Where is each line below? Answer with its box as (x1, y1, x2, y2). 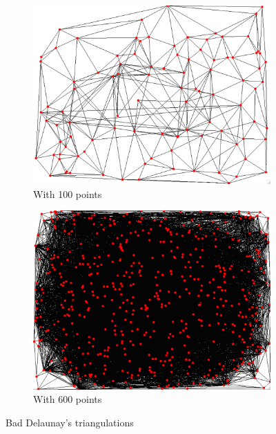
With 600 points (33, 392, 102, 406)
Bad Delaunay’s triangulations (6, 415, 134, 429)
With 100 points (33, 186, 102, 201)
